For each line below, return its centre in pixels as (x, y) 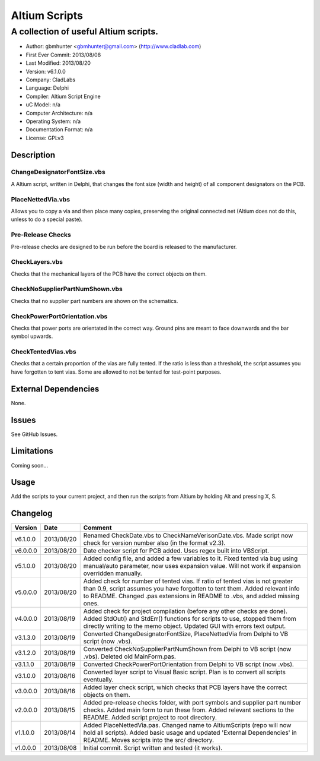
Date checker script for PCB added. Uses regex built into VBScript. (176, 551)
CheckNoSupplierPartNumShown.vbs (67, 289)
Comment (97, 528)
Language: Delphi (47, 88)
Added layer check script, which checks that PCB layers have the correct (185, 687)
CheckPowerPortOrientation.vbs (59, 316)
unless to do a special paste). (47, 219)
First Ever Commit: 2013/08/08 (63, 55)
